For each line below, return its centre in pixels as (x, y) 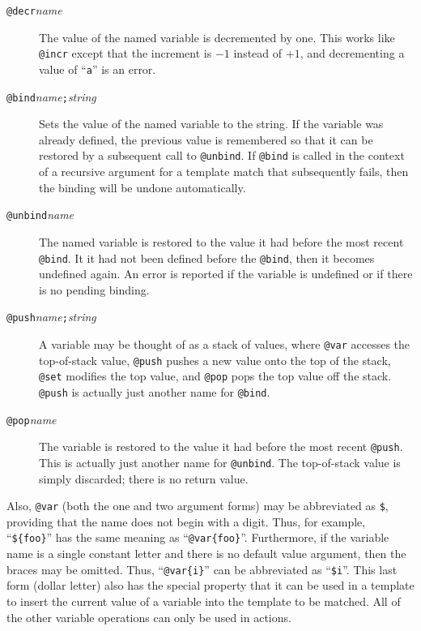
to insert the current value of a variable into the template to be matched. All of (204, 601)
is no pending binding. (94, 289)
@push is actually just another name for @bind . (155, 391)
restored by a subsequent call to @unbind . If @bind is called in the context (222, 155)
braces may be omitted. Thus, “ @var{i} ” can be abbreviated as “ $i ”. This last (202, 569)
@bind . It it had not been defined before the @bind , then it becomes (207, 258)
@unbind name (40, 215)
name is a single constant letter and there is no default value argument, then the (206, 554)
